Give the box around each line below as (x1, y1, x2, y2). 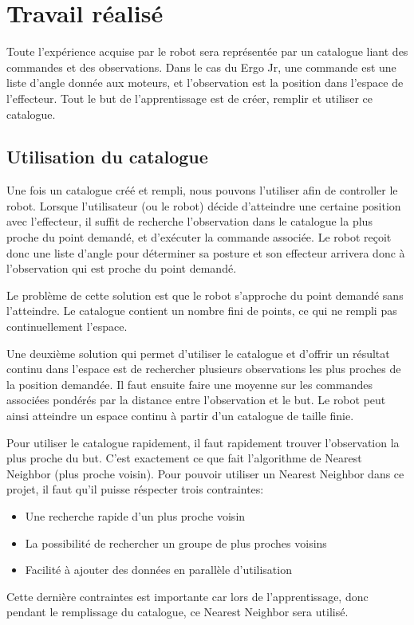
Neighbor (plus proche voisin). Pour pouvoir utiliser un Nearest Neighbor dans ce (6, 465, 404, 482)
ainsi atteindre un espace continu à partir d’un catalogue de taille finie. (6, 407, 354, 424)
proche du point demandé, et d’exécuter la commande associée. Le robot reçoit (6, 229, 392, 246)
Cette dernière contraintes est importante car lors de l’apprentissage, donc (6, 588, 369, 604)
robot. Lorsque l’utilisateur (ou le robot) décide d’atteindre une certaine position (6, 197, 401, 214)
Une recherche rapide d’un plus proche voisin (25, 507, 246, 524)
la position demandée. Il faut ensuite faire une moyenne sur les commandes (6, 375, 373, 392)
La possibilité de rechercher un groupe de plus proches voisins (25, 534, 327, 551)
